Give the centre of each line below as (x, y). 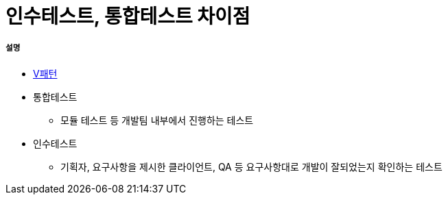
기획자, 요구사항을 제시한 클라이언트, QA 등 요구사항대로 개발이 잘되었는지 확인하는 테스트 (251, 166)
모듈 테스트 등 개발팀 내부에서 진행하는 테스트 (157, 120)
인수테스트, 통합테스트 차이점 (128, 16)
